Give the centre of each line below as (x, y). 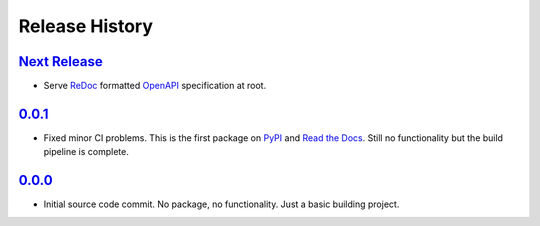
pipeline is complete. (86, 152)
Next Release (61, 61)
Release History (86, 26)
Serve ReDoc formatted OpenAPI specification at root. (155, 86)
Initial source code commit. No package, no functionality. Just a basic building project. (221, 204)
